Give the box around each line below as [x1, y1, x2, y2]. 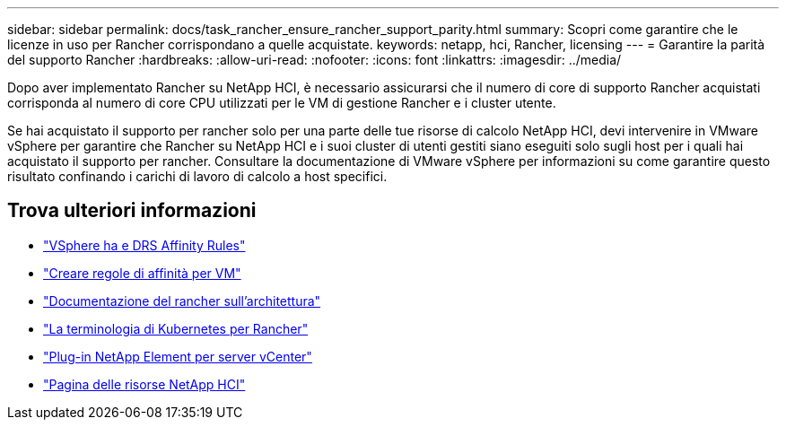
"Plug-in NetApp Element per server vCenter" [43, 348, 312, 364]
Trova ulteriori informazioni [7, 199, 257, 222]
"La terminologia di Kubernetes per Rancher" [43, 320, 309, 336]
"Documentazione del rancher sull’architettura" [43, 292, 321, 309]
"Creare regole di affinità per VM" [43, 265, 241, 281]
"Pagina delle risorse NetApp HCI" [43, 376, 246, 392]
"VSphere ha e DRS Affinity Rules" [43, 237, 246, 253]
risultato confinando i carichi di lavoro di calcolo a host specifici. [7, 169, 388, 184]
